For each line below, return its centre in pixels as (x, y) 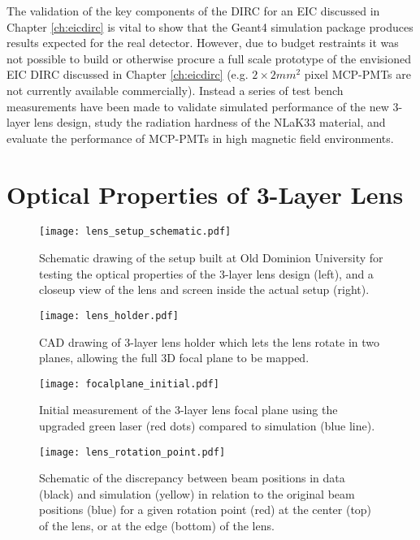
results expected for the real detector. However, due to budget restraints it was (203, 43)
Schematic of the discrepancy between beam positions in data (192, 478)
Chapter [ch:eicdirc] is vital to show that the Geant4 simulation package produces (210, 26)
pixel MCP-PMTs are (357, 74)
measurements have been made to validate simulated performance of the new (198, 106)
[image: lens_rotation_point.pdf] (132, 452)
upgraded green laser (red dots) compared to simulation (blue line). (207, 426)
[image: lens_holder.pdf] (109, 315)
